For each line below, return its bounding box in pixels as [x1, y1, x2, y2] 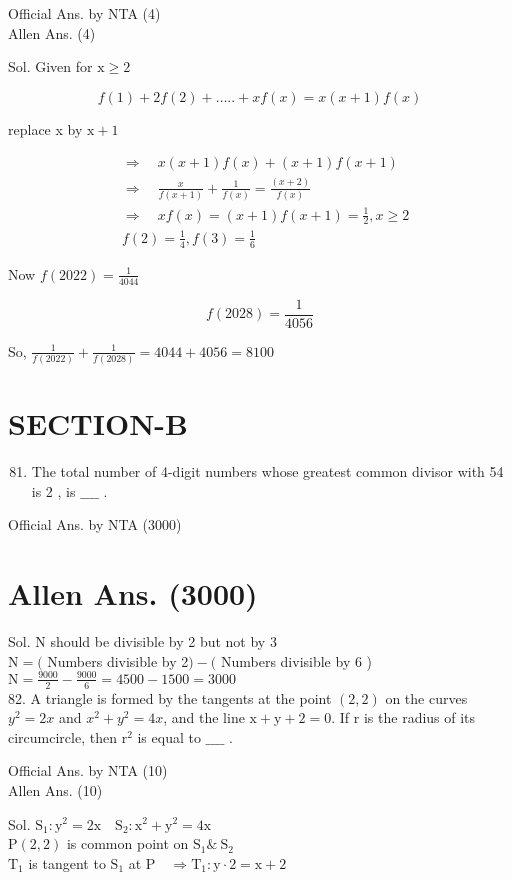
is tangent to [28, 852, 106, 873]
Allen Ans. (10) [8, 779, 103, 800]
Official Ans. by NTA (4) [8, 3, 161, 23]
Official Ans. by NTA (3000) [8, 514, 182, 535]
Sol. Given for [8, 56, 93, 77]
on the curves [385, 687, 468, 708]
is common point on [66, 833, 189, 854]
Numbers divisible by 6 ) [220, 650, 373, 671]
